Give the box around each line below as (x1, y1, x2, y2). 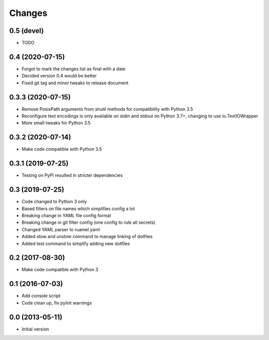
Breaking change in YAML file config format (21, 212, 112, 218)
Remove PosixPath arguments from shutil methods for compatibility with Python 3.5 (21, 106, 193, 112)
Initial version (21, 326, 49, 332)
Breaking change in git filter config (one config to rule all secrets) (21, 220, 155, 226)
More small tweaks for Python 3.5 (21, 120, 91, 126)
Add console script (21, 293, 61, 299)
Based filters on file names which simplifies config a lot (21, 205, 135, 212)
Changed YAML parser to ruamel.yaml (21, 226, 100, 232)
